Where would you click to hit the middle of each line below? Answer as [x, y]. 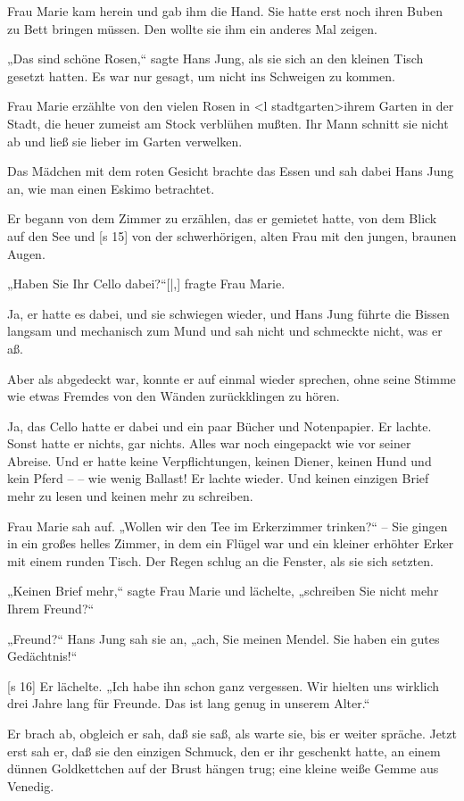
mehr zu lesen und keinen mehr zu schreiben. [130, 496]
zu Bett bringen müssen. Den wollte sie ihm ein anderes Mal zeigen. [192, 28]
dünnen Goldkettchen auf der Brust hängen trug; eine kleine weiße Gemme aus [223, 768]
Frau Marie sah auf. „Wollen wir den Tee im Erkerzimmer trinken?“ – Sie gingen [228, 526]
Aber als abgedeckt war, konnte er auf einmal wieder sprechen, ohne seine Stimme [232, 378]
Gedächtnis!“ [42, 656]
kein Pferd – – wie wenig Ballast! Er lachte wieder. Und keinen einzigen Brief [218, 478]
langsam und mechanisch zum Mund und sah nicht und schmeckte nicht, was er [225, 331]
